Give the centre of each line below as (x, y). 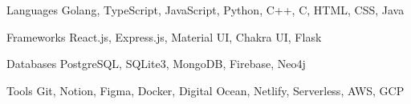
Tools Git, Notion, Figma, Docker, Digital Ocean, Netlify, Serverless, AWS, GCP (205, 90)
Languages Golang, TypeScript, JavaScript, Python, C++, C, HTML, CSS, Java (205, 10)
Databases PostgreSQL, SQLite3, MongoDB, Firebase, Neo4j (156, 64)
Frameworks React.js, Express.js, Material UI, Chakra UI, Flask (164, 36)
